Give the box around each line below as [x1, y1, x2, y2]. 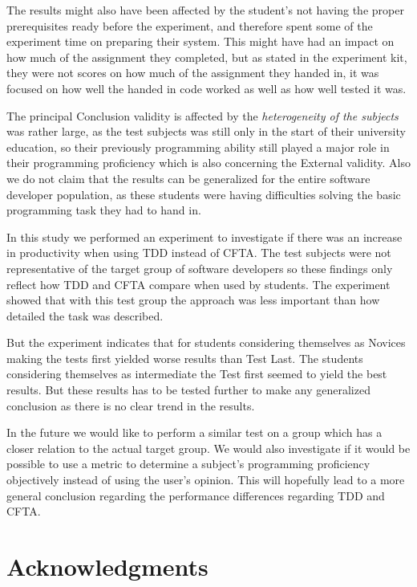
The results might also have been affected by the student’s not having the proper [6, 2, 404, 18]
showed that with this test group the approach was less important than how [6, 291, 380, 308]
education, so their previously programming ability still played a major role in [6, 138, 390, 155]
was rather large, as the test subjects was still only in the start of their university [6, 123, 406, 140]
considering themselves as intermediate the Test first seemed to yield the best [6, 365, 387, 382]
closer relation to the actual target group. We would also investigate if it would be [6, 439, 411, 456]
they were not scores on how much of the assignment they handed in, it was [6, 64, 379, 81]
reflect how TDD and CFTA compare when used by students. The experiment [6, 275, 391, 292]
